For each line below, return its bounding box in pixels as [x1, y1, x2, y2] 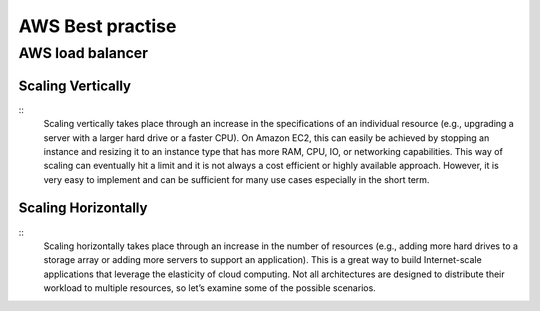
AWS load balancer [18, 44, 149, 62]
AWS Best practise [18, 15, 177, 37]
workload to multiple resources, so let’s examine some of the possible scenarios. [43, 282, 377, 294]
